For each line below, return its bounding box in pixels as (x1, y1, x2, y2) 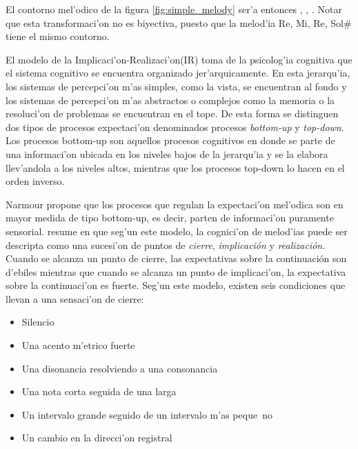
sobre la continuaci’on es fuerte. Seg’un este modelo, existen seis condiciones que (6, 278, 346, 292)
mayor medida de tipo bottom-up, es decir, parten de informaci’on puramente (6, 210, 334, 225)
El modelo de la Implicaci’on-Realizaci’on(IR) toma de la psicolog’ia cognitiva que (6, 52, 352, 66)
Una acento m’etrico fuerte (21, 338, 135, 352)
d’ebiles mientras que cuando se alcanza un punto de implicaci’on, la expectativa (6, 264, 346, 279)
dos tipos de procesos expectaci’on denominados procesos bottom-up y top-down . (6, 119, 344, 134)
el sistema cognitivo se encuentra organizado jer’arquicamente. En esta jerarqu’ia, (6, 66, 350, 80)
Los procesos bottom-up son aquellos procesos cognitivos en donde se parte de (6, 133, 335, 148)
